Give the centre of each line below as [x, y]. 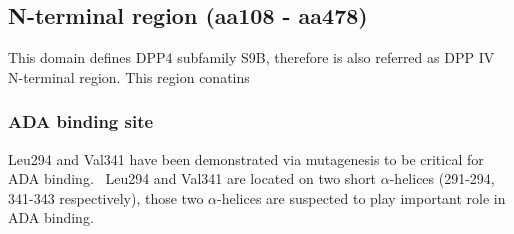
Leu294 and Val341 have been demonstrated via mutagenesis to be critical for [246, 158]
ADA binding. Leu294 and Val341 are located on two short [192, 178]
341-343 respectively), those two [106, 197]
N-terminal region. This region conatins [129, 76]
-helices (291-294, [442, 178]
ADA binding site [81, 121]
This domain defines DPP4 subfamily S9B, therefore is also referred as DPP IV [251, 57]
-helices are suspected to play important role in [361, 197]
